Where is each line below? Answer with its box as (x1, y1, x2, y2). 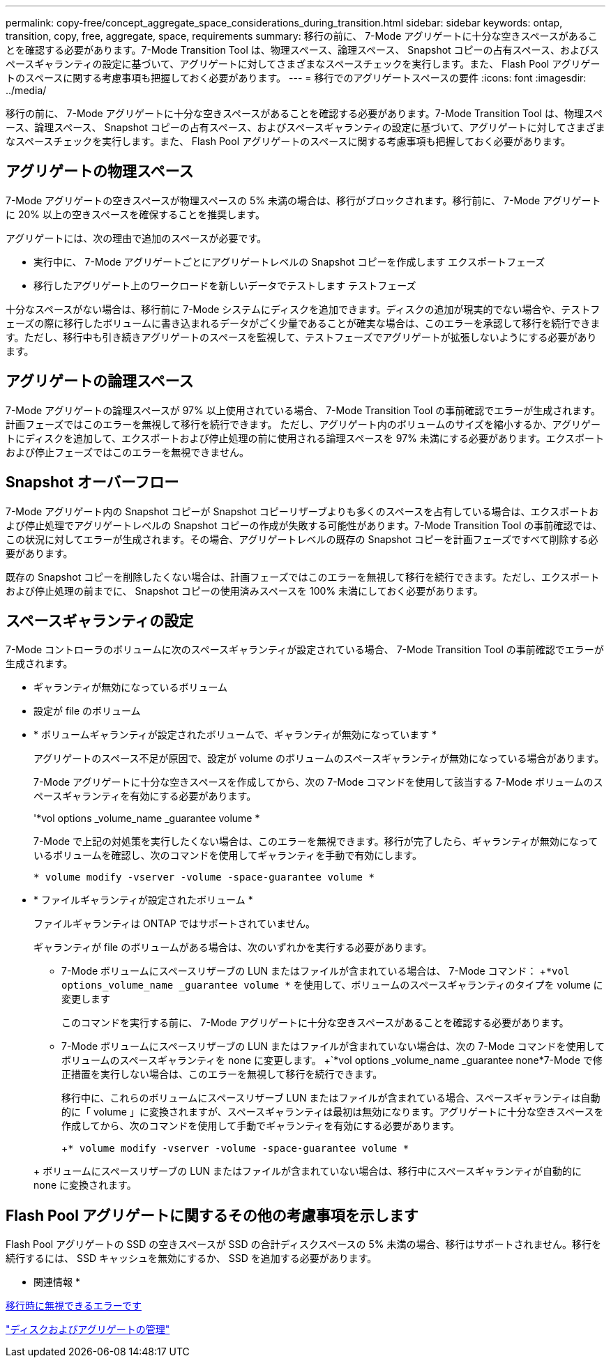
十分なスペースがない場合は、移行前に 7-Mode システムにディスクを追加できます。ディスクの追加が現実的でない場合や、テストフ (6, 303, 601, 315)
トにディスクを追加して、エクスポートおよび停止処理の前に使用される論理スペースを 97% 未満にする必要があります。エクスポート (6, 432, 605, 444)
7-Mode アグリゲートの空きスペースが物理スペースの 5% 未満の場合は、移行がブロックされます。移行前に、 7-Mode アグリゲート (6, 194, 601, 206)
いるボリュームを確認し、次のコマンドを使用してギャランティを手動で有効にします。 (33, 849, 422, 862)
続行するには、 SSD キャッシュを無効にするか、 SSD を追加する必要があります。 (6, 1252, 377, 1265)
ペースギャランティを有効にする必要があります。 (33, 790, 257, 802)
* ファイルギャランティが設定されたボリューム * (33, 894, 253, 906)
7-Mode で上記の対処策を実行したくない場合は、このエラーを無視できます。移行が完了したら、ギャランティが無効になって (33, 835, 598, 848)
